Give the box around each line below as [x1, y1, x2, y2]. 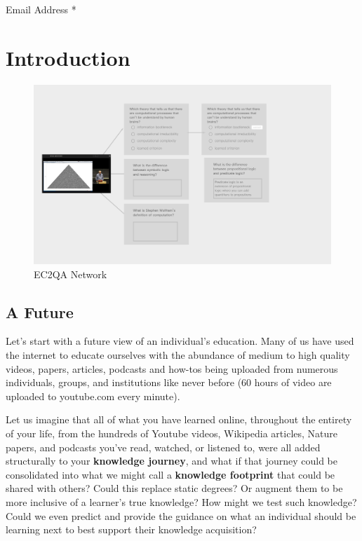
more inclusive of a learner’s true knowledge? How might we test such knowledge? [6, 494, 357, 509]
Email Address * [6, 2, 76, 16]
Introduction [6, 43, 130, 71]
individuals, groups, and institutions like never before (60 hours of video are [6, 375, 332, 390]
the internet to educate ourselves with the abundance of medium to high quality [6, 348, 350, 362]
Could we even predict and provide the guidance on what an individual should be [6, 508, 356, 523]
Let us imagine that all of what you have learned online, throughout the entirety [6, 412, 352, 427]
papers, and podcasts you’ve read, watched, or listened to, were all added [6, 439, 321, 454]
